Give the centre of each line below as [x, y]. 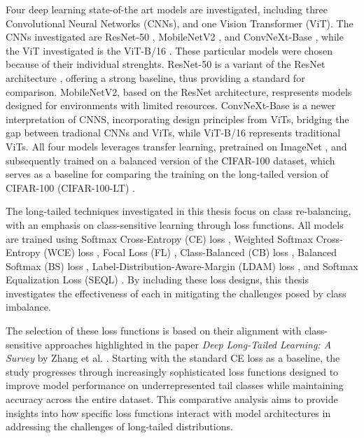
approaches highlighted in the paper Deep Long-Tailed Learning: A [188, 344]
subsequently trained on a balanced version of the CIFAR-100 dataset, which [170, 160]
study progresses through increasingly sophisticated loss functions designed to [172, 371]
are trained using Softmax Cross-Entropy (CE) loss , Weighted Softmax [159, 238]
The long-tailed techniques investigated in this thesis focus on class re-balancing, [178, 211]
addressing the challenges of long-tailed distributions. [119, 426]
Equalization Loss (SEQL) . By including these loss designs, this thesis [157, 280]
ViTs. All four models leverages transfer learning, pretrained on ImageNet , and [176, 146]
